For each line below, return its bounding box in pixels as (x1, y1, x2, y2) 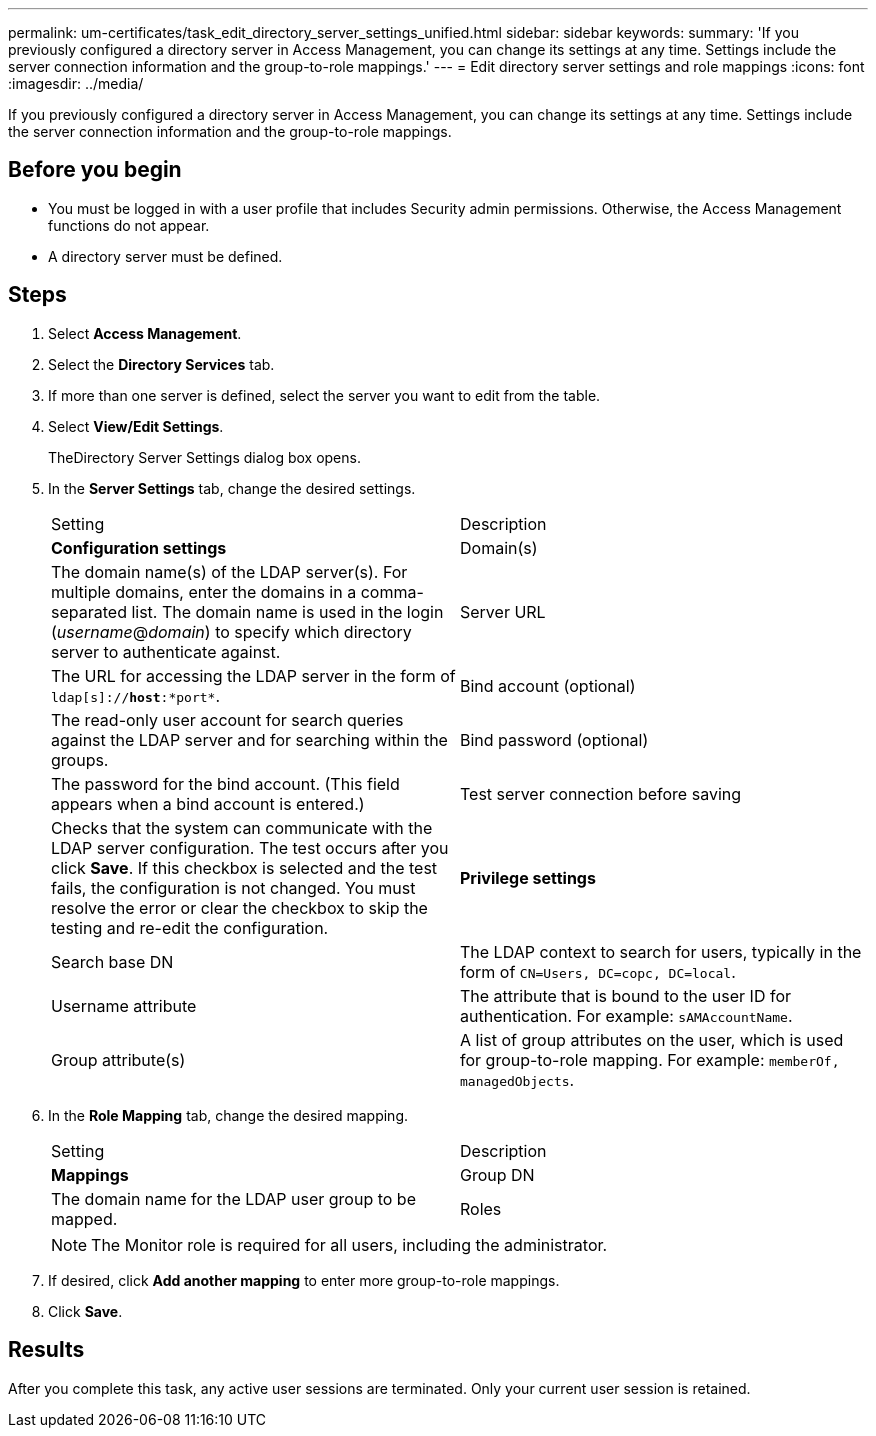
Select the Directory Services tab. (48, 355, 275, 373)
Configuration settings (51, 537, 227, 558)
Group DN (460, 1164, 535, 1185)
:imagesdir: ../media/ (8, 75, 144, 92)
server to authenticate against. (51, 641, 281, 662)
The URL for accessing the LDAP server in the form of (51, 665, 456, 686)
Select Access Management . (48, 324, 242, 342)
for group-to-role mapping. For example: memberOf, (460, 1049, 840, 1070)
